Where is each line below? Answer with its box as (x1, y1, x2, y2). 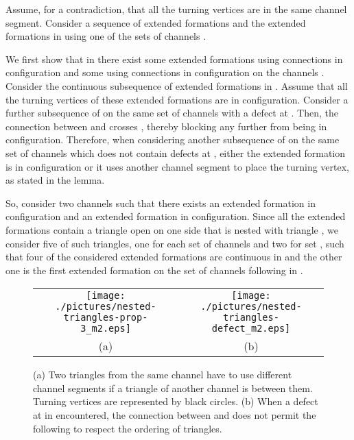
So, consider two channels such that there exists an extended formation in (5, 195, 316, 210)
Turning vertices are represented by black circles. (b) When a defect (33, 394, 318, 408)
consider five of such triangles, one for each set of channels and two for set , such (5, 236, 344, 250)
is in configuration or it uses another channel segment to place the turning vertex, (5, 159, 350, 173)
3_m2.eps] (80, 323, 131, 334)
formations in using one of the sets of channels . (5, 29, 206, 43)
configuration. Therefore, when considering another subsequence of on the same (5, 132, 340, 147)
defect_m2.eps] (211, 323, 291, 334)
